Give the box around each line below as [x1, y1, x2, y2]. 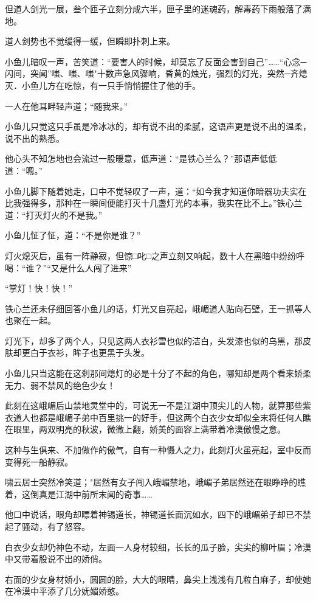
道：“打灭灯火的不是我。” [5, 208, 103, 221]
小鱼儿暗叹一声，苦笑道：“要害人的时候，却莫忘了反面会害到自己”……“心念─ [5, 55, 307, 68]
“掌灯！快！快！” [5, 282, 73, 294]
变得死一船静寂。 [5, 455, 73, 468]
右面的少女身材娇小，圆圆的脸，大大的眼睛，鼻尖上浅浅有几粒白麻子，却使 [5, 572, 303, 585]
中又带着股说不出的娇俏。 [5, 552, 107, 565]
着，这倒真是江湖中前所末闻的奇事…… [5, 487, 153, 500]
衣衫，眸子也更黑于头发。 [47, 346, 149, 359]
